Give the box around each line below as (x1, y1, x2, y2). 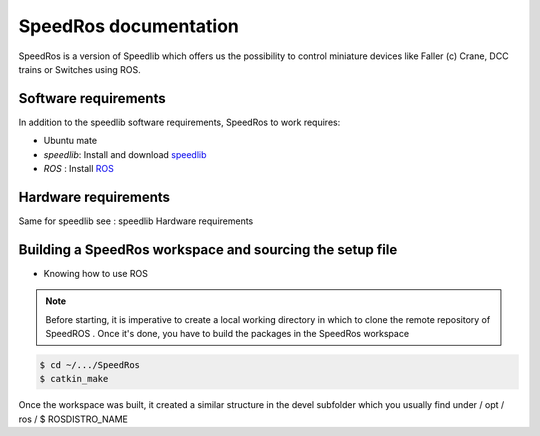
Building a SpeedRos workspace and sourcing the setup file (18, 241, 398, 258)
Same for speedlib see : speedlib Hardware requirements (18, 215, 254, 227)
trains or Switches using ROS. (18, 63, 141, 75)
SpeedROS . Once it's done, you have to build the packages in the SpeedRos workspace (45, 328, 410, 339)
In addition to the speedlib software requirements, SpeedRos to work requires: (18, 116, 341, 128)
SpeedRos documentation (18, 15, 240, 37)
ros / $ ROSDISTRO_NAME (18, 413, 129, 425)
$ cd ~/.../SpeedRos (39, 359, 140, 370)
